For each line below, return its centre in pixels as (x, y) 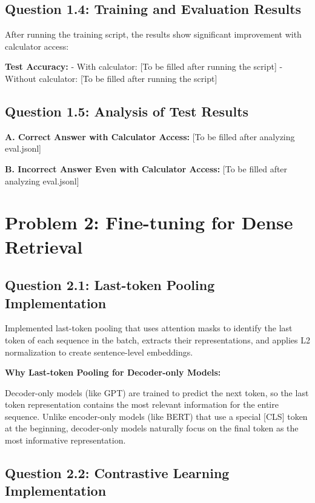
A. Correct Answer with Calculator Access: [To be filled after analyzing (150, 136)
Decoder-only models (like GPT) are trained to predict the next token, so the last (157, 392)
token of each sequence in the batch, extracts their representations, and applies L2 (157, 339)
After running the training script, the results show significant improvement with (153, 34)
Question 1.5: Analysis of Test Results (127, 111)
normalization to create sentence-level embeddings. (99, 352)
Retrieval (44, 246)
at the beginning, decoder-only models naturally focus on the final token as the (152, 428)
